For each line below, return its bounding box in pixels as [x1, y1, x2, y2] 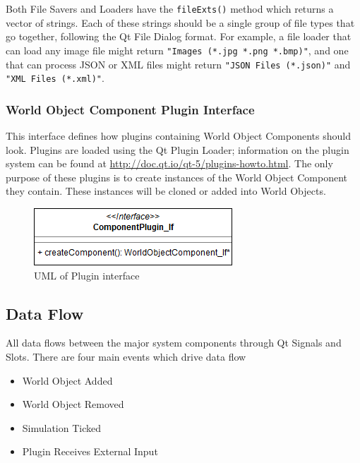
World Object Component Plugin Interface [6, 100, 255, 118]
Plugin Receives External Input [22, 444, 158, 459]
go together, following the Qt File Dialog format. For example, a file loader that [6, 29, 352, 44]
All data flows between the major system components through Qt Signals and [6, 335, 342, 350]
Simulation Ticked [22, 420, 102, 435]
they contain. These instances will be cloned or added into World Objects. [6, 184, 326, 198]
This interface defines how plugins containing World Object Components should [6, 128, 351, 143]
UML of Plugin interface [34, 267, 140, 282]
